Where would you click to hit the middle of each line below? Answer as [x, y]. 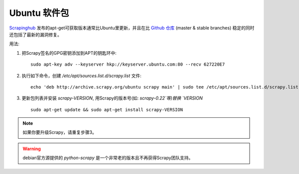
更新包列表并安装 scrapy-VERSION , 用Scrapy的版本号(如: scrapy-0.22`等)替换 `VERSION [112, 98]
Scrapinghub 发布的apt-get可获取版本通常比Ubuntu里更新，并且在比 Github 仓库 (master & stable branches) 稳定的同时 [132, 28]
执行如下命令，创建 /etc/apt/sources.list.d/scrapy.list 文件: [81, 76]
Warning [32, 149]
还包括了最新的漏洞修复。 [35, 34]
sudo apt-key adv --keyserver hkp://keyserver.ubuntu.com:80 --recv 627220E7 [128, 64]
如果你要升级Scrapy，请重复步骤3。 [60, 132]
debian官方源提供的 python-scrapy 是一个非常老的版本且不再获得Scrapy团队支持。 [108, 158]
